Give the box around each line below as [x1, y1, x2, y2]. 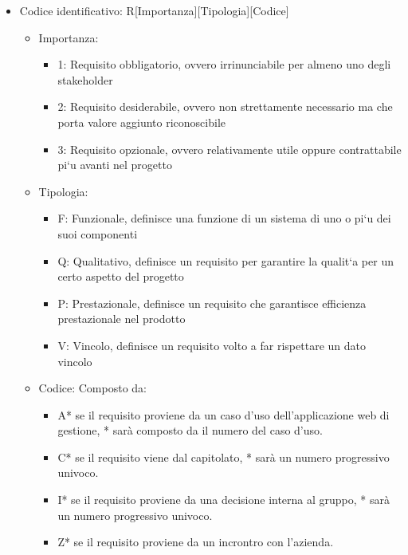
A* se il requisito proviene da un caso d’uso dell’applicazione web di [57, 406, 390, 423]
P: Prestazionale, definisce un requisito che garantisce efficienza [57, 294, 367, 311]
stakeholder [57, 71, 113, 88]
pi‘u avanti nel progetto [57, 156, 172, 173]
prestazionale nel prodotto [57, 310, 186, 327]
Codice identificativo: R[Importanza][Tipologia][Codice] [19, 2, 289, 18]
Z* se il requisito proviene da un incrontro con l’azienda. [57, 533, 334, 550]
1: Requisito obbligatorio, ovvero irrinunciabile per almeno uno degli [57, 56, 391, 73]
